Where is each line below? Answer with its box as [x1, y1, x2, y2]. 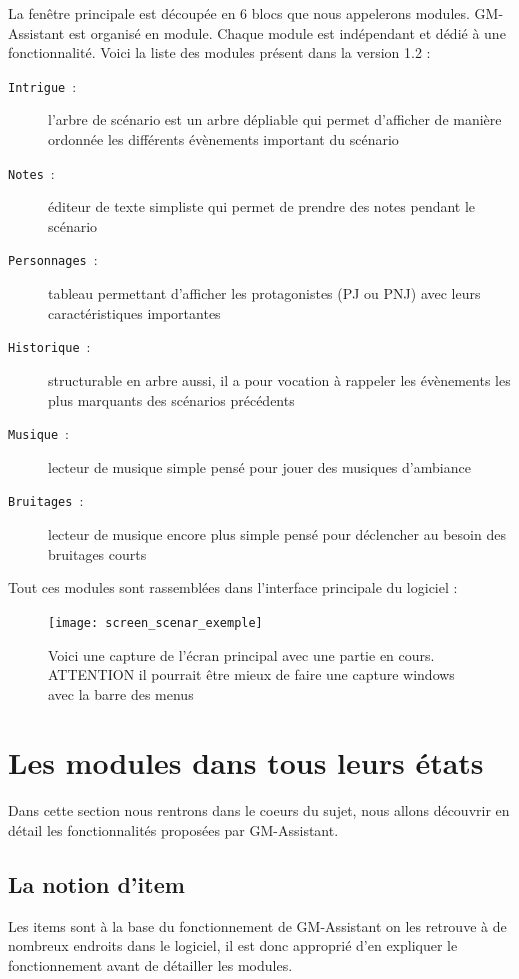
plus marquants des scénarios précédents [48, 389, 295, 410]
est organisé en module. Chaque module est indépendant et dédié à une [68, 22, 506, 43]
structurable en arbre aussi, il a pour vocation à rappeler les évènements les [48, 369, 511, 390]
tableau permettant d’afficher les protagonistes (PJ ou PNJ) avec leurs [48, 283, 481, 304]
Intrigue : [8, 75, 77, 96]
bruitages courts [48, 543, 147, 564]
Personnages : [8, 249, 98, 270]
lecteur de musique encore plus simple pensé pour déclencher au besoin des [48, 524, 506, 545]
